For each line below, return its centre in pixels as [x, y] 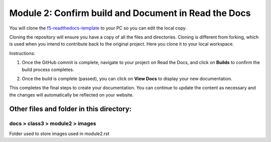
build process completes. [48, 69]
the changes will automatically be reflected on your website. [72, 94]
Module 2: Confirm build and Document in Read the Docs [130, 13]
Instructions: [22, 53]
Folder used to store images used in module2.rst [59, 133]
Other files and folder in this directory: [71, 109]
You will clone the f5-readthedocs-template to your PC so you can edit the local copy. [98, 28]
